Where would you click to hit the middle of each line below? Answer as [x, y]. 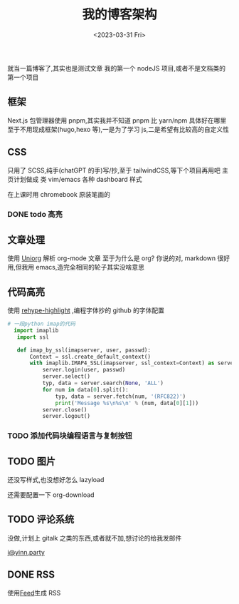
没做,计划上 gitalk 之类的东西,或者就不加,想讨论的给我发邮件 [95, 538]
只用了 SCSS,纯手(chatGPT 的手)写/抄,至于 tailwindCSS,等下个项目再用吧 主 [118, 170]
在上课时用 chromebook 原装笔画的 [59, 194]
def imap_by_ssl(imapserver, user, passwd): [84, 350]
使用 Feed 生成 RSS [34, 593]
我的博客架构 [119, 15]
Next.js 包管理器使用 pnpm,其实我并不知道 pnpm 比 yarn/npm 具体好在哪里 [117, 120]
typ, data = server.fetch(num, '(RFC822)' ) [121, 396]
